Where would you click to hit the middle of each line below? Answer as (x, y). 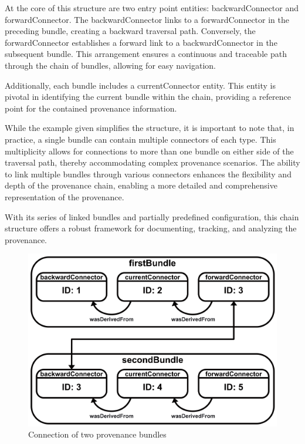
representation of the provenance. (65, 196)
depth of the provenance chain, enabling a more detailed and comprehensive (141, 185)
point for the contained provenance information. (91, 108)
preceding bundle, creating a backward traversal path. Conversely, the (130, 31)
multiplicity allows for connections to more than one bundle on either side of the (149, 151)
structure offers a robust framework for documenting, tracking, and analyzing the (151, 228)
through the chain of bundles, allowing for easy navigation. (111, 65)
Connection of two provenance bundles (97, 434)
